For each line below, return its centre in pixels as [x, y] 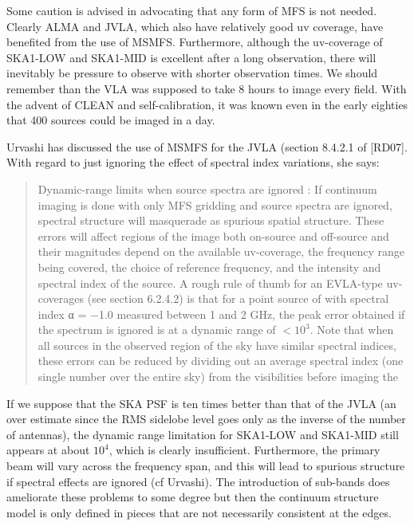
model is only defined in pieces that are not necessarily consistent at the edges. [199, 512]
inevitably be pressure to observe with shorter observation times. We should [192, 73]
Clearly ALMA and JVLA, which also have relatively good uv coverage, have [195, 26]
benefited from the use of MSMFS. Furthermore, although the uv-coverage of [195, 42]
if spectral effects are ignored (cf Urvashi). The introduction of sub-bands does [198, 481]
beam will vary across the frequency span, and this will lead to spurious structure [206, 466]
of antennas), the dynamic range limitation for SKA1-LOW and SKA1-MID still [203, 434]
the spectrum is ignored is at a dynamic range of [157, 330]
